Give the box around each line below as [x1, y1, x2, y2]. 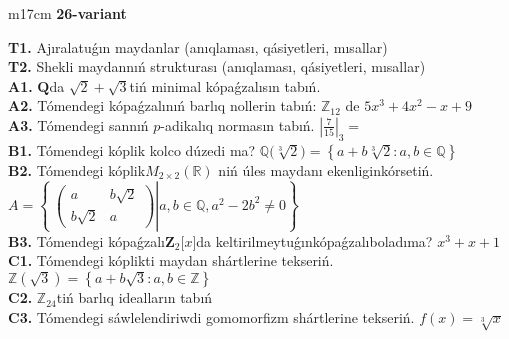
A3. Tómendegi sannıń [8, 114, 149, 135]
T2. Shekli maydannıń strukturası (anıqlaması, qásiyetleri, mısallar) [8, 56, 426, 77]
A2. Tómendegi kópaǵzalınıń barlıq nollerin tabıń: [8, 95, 317, 116]
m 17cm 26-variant [8, 3, 127, 23]
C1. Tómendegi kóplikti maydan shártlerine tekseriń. [8, 250, 334, 271]
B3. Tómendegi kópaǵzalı [8, 230, 165, 251]
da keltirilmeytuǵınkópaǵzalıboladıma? [196, 230, 433, 251]
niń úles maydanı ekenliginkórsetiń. [218, 159, 434, 180]
